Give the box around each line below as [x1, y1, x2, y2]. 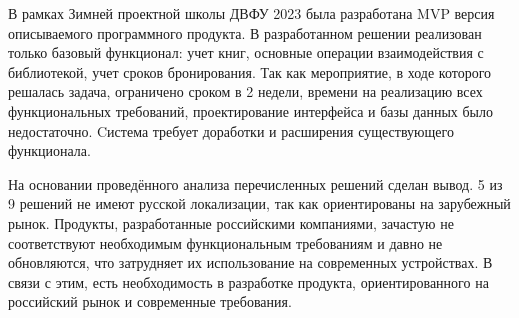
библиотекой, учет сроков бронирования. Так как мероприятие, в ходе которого [8, 61, 492, 82]
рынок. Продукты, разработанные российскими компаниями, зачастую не [8, 212, 454, 233]
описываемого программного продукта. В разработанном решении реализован [8, 22, 482, 43]
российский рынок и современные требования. [8, 291, 292, 312]
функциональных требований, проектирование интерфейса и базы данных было [8, 100, 494, 121]
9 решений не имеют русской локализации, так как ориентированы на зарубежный [8, 193, 511, 214]
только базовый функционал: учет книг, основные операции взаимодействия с [8, 42, 484, 63]
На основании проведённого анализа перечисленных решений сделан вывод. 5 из [8, 173, 503, 194]
